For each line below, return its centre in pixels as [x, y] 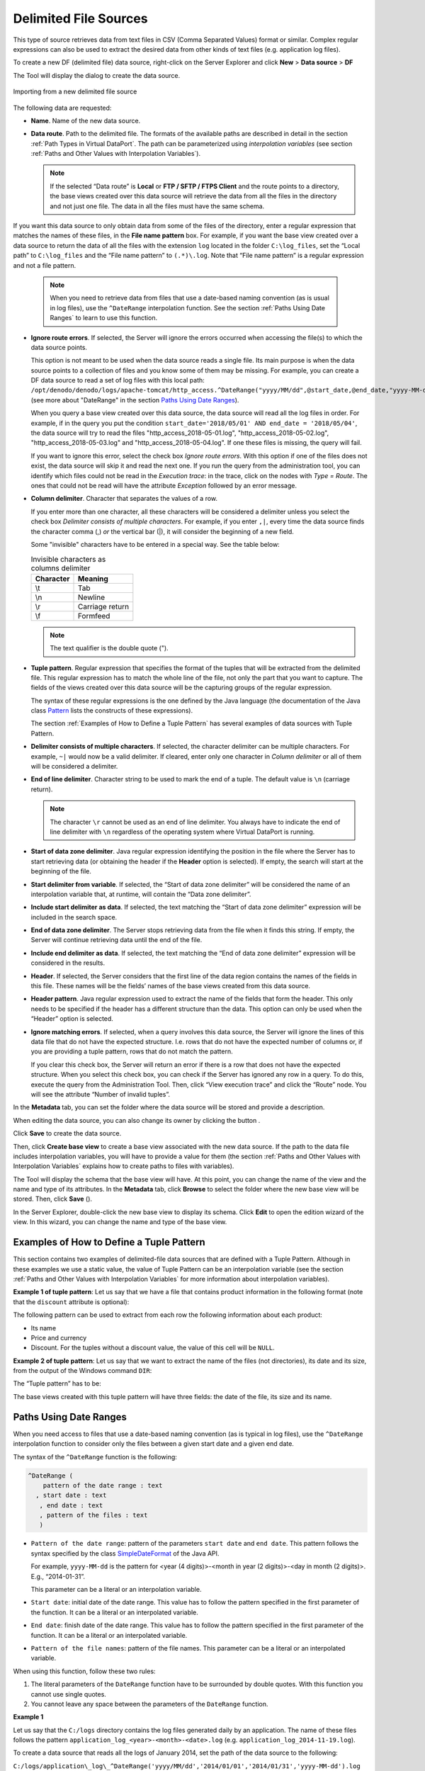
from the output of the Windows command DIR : [83, 1371]
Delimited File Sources [80, 18]
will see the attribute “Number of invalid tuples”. [100, 1094]
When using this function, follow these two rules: [84, 1671]
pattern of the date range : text [103, 1485]
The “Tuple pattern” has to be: [57, 1384]
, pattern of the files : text [93, 1515]
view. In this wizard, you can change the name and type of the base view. [120, 1222]
